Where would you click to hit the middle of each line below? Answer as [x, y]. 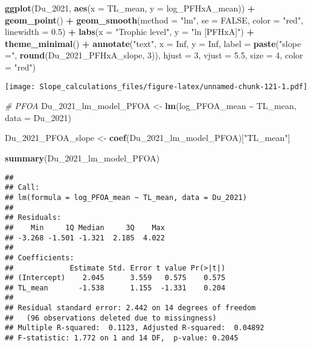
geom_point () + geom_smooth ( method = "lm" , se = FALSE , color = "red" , [154, 20]
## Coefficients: [40, 258]
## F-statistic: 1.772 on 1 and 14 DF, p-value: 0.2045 [122, 338]
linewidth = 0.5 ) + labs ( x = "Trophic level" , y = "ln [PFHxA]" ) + [130, 32]
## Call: [22, 188]
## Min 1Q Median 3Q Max [85, 227]
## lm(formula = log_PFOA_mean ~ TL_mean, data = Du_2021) [126, 197]
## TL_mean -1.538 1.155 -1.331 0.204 [115, 288]
